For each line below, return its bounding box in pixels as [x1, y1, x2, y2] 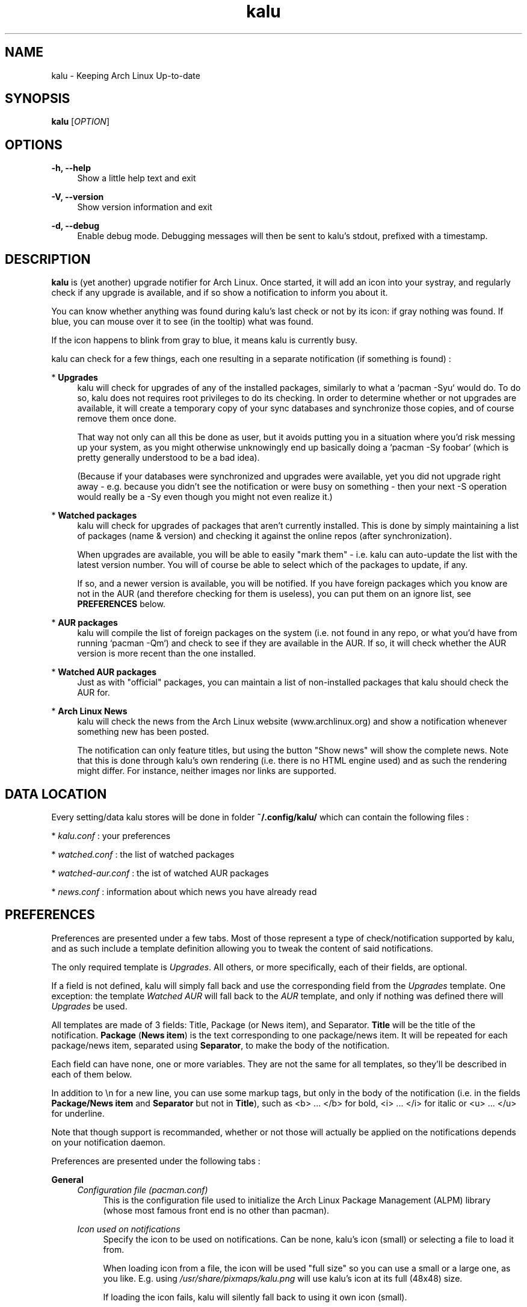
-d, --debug [51, 220, 99, 231]
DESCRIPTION [5, 251, 91, 267]
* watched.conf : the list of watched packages [51, 849, 235, 859]
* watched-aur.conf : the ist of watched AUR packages [51, 867, 269, 878]
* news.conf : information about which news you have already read [51, 886, 317, 897]
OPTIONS [5, 137, 63, 152]
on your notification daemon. [51, 1137, 165, 1147]
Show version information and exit [77, 202, 212, 213]
